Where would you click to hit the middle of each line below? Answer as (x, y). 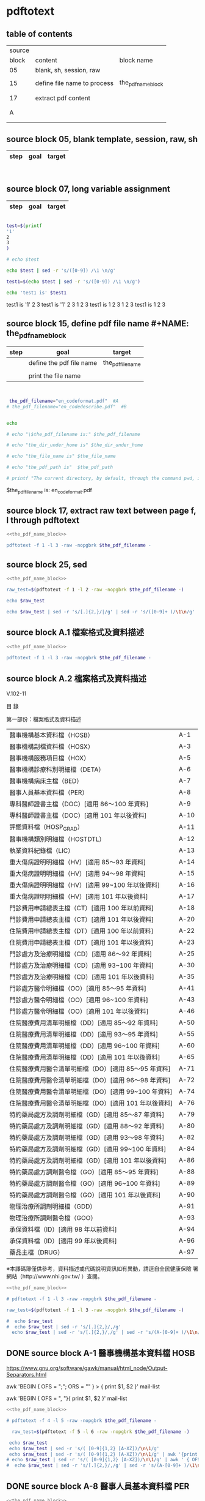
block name (136, 60)
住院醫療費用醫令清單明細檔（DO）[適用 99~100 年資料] (91, 1092)
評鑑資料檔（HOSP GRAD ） (46, 827)
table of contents (40, 34)
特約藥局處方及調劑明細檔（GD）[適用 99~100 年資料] (88, 1149)
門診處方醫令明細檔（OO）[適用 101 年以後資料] (79, 1011)
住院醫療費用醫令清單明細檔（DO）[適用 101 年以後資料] (91, 1103)
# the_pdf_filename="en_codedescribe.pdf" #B (67, 406)
